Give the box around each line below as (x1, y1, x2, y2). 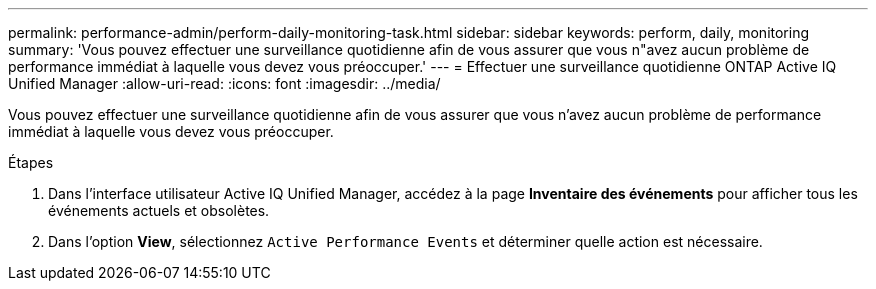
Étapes (8, 154, 54, 171)
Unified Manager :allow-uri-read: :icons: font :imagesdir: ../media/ (8, 75, 441, 92)
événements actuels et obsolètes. (48, 202, 270, 219)
